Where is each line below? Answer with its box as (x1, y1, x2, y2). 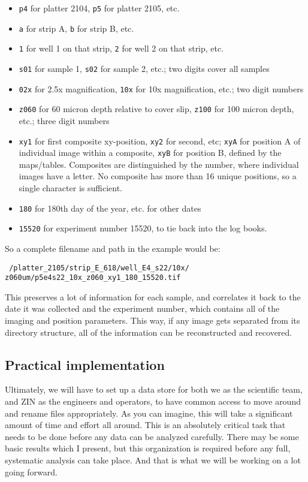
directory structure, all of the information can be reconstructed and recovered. (5, 326, 292, 338)
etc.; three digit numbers (19, 114, 110, 126)
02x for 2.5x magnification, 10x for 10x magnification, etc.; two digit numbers (19, 82, 304, 95)
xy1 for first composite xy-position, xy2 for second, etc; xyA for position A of (19, 134, 301, 147)
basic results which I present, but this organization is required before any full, (5, 442, 291, 454)
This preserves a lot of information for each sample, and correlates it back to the (5, 290, 301, 303)
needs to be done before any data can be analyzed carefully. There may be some (5, 430, 299, 442)
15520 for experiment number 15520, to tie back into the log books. (19, 222, 267, 234)
